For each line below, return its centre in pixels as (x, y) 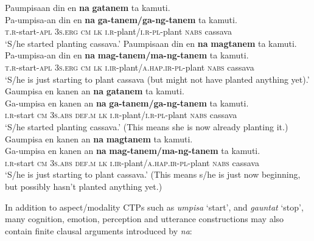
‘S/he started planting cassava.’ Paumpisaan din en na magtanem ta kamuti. (151, 43)
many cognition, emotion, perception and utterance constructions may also (145, 219)
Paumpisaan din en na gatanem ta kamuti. (88, 7)
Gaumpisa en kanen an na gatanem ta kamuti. (95, 91)
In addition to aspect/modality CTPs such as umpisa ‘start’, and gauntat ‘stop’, (154, 207)
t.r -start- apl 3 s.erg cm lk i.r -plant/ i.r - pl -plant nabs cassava (118, 31)
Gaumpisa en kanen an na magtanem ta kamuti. (99, 138)
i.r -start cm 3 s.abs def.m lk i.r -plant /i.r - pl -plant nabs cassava (121, 115)
